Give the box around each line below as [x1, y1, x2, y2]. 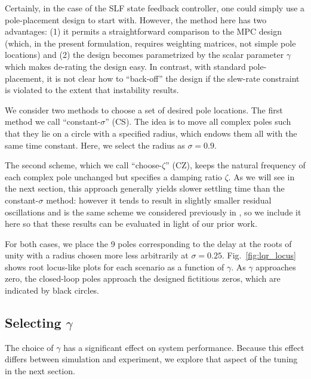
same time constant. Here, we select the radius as [5, 138, 185, 151]
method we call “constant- [5, 115, 101, 128]
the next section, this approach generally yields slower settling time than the [5, 182, 285, 195]
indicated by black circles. [5, 284, 100, 297]
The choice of [5, 341, 54, 353]
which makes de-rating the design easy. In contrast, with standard [5, 60, 246, 72]
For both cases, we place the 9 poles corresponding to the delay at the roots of [5, 237, 292, 249]
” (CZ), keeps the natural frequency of [165, 159, 306, 171]
